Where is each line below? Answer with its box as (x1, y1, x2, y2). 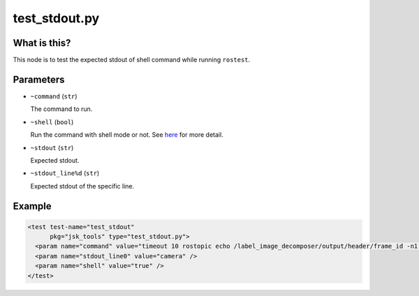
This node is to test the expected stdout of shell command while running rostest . (13, 56, 251, 64)
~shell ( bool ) (30, 117, 74, 126)
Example (13, 200, 52, 212)
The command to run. (30, 105, 93, 113)
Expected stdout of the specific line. (30, 182, 135, 190)
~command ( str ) (30, 91, 78, 101)
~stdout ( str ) (30, 143, 74, 151)
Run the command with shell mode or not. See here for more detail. (30, 131, 223, 139)
